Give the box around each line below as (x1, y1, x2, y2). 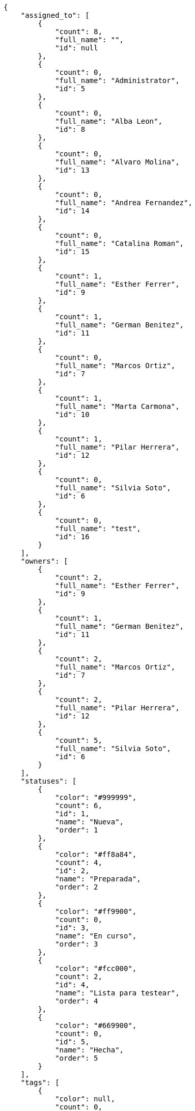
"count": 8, (55, 27, 102, 36)
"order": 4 (55, 997, 98, 1005)
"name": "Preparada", (55, 875, 141, 883)
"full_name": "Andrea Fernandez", (55, 199, 192, 207)
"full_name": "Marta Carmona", (55, 402, 180, 410)
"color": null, (55, 1095, 116, 1103)
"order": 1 (55, 826, 98, 834)
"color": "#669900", (55, 1021, 137, 1030)
